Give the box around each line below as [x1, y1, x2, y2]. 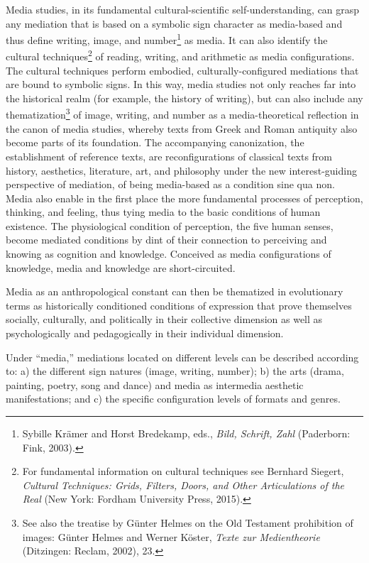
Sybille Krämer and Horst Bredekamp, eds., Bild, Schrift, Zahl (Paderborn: [22, 426, 351, 440]
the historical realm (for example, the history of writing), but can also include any [6, 90, 363, 105]
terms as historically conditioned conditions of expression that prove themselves [6, 297, 352, 312]
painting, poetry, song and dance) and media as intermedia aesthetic [6, 377, 304, 392]
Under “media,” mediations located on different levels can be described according [6, 349, 359, 364]
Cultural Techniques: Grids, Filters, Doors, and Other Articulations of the [22, 477, 345, 492]
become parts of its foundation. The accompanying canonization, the [6, 135, 304, 150]
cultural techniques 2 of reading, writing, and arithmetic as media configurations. [6, 47, 355, 64]
